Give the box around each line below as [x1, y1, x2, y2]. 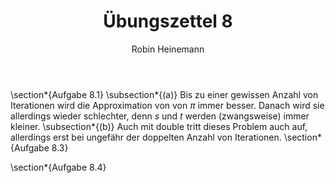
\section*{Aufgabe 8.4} [10, 161, 107, 173]
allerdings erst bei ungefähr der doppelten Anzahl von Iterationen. [10, 131, 282, 143]
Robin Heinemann [131, 43, 205, 55]
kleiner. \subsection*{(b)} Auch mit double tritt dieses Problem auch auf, [10, 120, 308, 132]
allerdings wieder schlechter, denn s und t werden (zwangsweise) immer [10, 110, 310, 122]
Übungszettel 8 [103, 10, 233, 33]
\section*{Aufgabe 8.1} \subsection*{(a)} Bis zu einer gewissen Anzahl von [10, 88, 319, 100]
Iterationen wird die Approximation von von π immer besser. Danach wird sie [10, 99, 325, 111]
